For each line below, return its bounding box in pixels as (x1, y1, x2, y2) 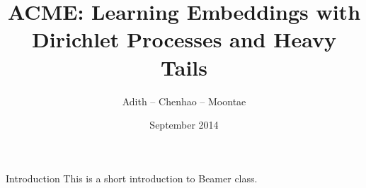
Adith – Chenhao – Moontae (122, 93, 246, 108)
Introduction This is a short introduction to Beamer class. (6, 170, 258, 185)
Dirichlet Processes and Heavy (32, 25, 336, 54)
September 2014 (149, 117, 219, 132)
